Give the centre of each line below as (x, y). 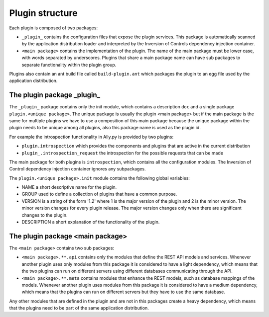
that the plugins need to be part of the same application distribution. (79, 308)
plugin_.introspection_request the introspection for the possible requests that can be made (123, 153)
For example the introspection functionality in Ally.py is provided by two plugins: (91, 137)
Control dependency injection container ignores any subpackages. (77, 169)
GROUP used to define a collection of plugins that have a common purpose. (99, 194)
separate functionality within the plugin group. (69, 65)
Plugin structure (43, 13)
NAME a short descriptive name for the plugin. (69, 187)
